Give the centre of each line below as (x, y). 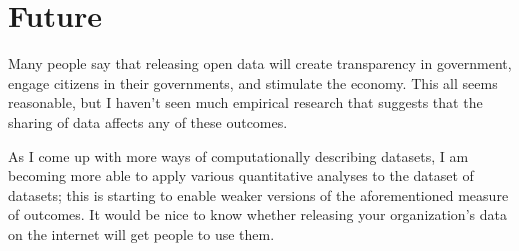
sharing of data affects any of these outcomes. (148, 121)
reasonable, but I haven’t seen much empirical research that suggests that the (245, 102)
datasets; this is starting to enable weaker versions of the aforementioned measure (258, 194)
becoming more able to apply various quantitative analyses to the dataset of (241, 175)
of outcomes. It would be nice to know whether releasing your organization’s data (257, 214)
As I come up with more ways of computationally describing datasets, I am (238, 155)
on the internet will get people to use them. (141, 233)
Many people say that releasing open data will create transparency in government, (260, 63)
